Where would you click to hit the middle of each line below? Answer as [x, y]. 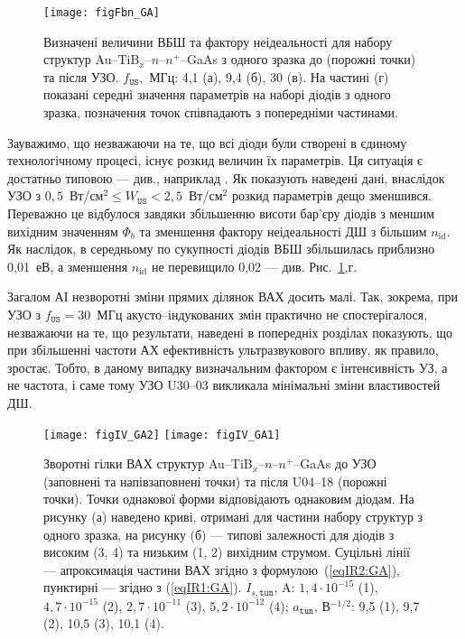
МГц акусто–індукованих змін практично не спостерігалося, [262, 314]
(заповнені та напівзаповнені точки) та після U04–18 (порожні [215, 481]
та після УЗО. [81, 76]
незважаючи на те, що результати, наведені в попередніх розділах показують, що [230, 332]
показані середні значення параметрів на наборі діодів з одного [217, 94]
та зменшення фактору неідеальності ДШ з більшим [283, 231]
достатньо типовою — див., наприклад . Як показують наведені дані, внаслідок [226, 177]
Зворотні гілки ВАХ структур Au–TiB [148, 463]
